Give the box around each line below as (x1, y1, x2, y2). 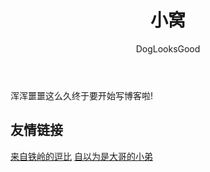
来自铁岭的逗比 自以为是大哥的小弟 (10, 150, 153, 162)
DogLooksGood (135, 42, 201, 55)
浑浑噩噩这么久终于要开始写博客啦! (10, 89, 154, 101)
